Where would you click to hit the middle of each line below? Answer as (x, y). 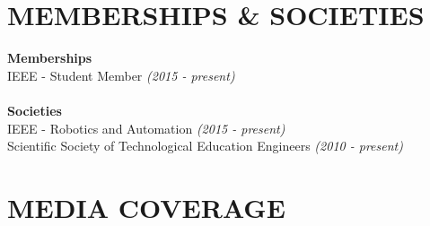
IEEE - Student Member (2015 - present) (121, 75)
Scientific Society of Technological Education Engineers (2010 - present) (205, 146)
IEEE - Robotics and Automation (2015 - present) (146, 128)
